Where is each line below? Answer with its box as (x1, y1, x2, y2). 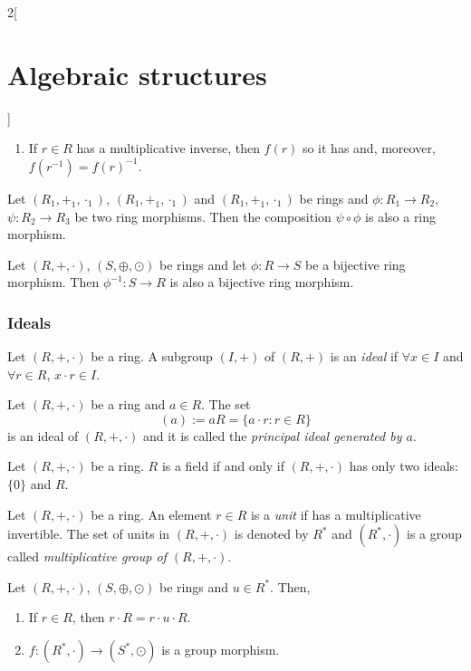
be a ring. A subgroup (91, 347, 213, 366)
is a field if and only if (161, 456, 284, 475)
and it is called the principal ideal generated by (142, 426, 402, 445)
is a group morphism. (161, 640, 280, 659)
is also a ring (365, 206, 437, 225)
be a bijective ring (305, 254, 406, 273)
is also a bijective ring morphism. (169, 273, 354, 292)
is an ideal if (330, 347, 399, 366)
